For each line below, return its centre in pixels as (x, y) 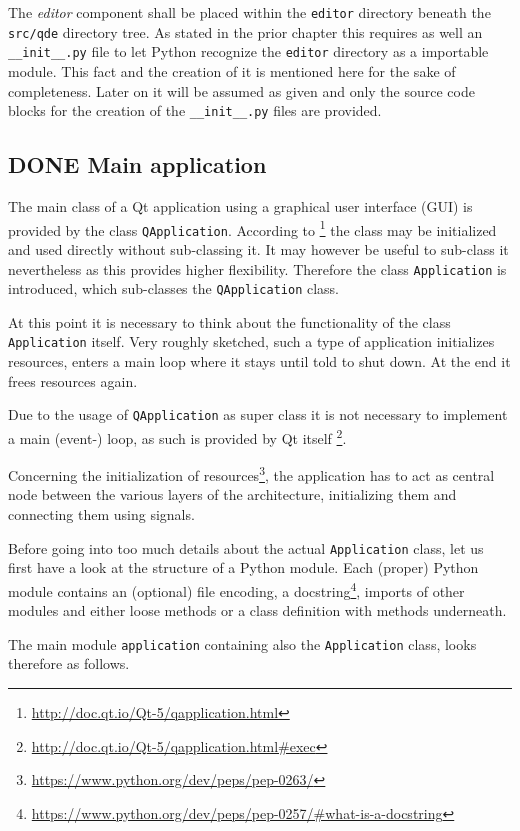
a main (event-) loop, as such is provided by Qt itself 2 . (177, 436)
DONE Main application (137, 164)
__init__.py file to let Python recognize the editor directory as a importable (248, 51)
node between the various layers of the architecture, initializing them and (232, 494)
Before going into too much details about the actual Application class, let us (246, 547)
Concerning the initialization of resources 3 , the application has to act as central (251, 473)
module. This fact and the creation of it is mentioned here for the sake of (232, 70)
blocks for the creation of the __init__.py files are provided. (195, 110)
